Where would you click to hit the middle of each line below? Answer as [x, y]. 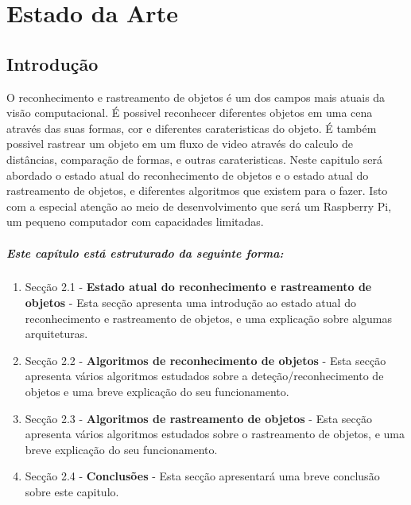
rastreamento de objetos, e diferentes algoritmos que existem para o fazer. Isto [197, 190]
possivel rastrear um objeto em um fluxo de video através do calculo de [180, 144]
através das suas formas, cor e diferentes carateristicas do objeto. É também [192, 128]
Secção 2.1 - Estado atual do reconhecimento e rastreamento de [198, 287]
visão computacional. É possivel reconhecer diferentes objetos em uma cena [190, 113]
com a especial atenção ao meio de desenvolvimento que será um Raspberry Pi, [199, 206]
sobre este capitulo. [72, 492]
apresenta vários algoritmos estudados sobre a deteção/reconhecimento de [204, 376]
